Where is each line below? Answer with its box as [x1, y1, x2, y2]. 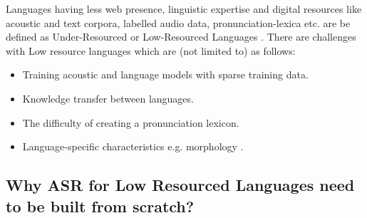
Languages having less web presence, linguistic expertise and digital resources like [6, 1, 362, 16]
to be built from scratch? [6, 194, 195, 217]
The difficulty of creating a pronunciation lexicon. [22, 115, 239, 130]
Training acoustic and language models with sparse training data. [22, 67, 309, 82]
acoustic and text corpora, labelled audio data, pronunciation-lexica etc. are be [6, 15, 351, 30]
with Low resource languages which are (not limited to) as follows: [6, 43, 296, 58]
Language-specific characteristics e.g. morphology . [22, 139, 244, 154]
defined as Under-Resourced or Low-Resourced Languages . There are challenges [6, 29, 356, 44]
